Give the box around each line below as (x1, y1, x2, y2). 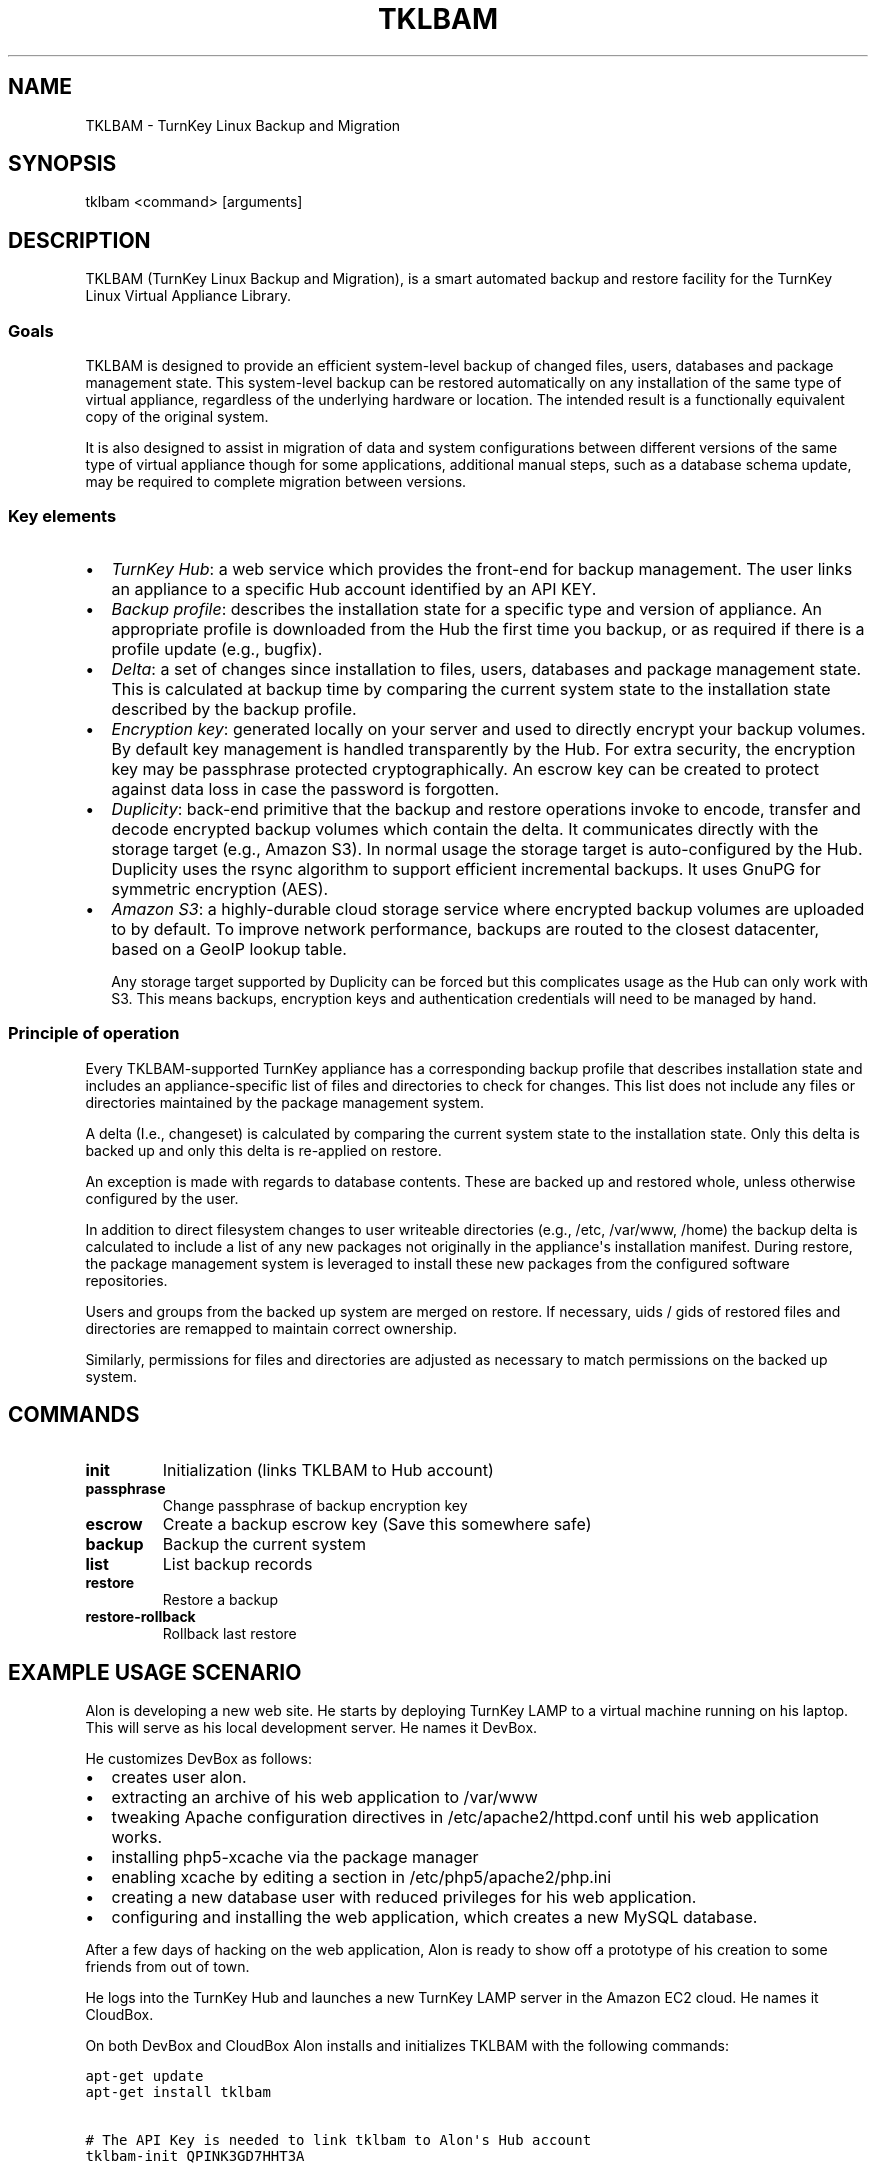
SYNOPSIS (8, 151, 117, 177)
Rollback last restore (162, 1625, 297, 1643)
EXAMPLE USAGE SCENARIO (8, 1659, 302, 1685)
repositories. (85, 1271, 168, 1289)
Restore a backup (162, 1591, 279, 1609)
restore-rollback (85, 1608, 196, 1626)
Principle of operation (8, 1023, 180, 1044)
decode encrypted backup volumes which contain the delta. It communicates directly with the (111, 818, 819, 839)
